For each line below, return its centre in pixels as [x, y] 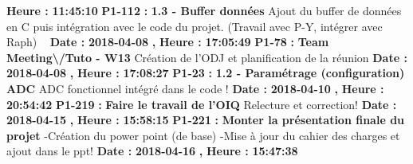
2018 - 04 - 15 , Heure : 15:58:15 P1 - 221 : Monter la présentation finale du [206, 120]
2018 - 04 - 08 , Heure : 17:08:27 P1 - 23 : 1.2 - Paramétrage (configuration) [206, 73]
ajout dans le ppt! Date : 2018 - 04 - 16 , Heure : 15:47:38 [152, 151]
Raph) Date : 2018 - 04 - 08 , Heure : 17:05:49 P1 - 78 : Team [168, 42]
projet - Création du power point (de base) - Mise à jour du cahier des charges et [203, 135]
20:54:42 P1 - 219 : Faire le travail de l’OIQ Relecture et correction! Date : [202, 104]
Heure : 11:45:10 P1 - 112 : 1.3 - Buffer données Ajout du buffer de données [204, 10]
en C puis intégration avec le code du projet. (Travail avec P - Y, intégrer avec [195, 26]
